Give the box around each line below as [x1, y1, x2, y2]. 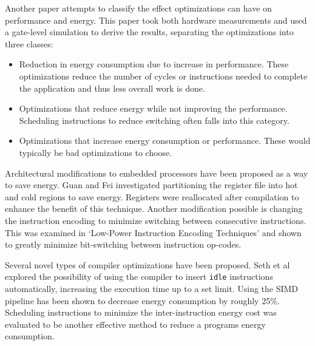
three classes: [5, 37, 53, 50]
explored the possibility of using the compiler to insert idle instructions [5, 270, 273, 283]
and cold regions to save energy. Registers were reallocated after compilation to [5, 190, 299, 203]
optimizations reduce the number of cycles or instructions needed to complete [19, 69, 308, 82]
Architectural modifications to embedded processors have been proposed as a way [5, 166, 308, 179]
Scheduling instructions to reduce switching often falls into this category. [19, 114, 290, 126]
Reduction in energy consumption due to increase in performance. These [19, 58, 289, 70]
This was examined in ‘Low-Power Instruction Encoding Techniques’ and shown [5, 226, 302, 239]
